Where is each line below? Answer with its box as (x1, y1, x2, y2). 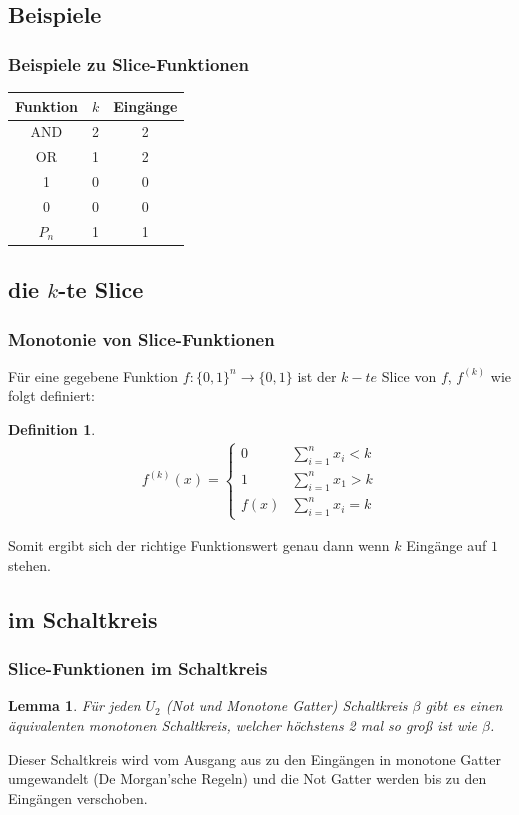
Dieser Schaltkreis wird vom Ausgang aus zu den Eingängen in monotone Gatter (8, 748, 501, 769)
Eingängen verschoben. (8, 787, 148, 808)
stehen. (8, 554, 51, 575)
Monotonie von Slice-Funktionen (8, 326, 275, 351)
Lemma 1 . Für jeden (8, 695, 141, 716)
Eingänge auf (406, 535, 487, 556)
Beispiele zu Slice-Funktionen (8, 51, 249, 76)
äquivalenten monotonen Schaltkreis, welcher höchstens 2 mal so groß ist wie (8, 714, 477, 735)
